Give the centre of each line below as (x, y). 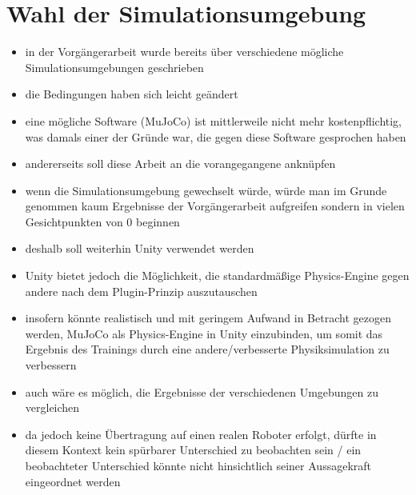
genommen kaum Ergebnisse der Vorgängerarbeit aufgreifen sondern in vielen (215, 206)
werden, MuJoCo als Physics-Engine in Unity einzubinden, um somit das (204, 333)
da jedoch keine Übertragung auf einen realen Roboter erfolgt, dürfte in (201, 434)
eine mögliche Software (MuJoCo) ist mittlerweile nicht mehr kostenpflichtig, (214, 120)
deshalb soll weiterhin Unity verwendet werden (140, 248)
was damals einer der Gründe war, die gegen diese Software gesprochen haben (216, 136)
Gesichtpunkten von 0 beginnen (102, 221)
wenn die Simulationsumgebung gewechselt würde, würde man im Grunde (206, 190)
